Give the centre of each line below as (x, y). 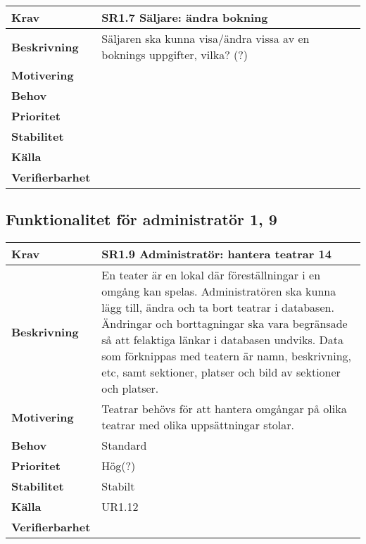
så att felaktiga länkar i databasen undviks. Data (222, 340)
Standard (124, 445)
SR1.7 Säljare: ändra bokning (185, 17)
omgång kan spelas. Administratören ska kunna (219, 291)
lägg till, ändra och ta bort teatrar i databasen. (218, 308)
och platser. (130, 388)
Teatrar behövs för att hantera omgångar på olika (224, 409)
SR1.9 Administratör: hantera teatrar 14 (216, 254)
